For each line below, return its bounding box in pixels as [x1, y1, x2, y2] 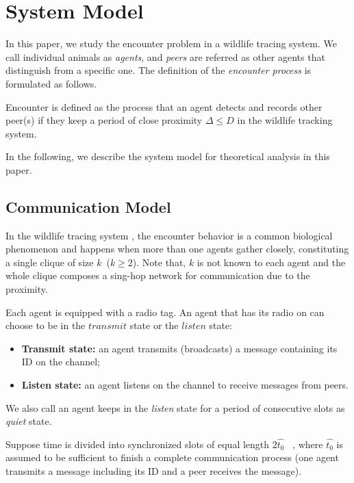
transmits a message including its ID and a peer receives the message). [5, 463, 302, 478]
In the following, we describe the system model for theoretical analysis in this [5, 149, 330, 164]
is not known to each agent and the [197, 254, 346, 269]
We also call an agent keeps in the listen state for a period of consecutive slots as [5, 400, 345, 415]
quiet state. [5, 414, 52, 428]
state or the [129, 318, 179, 332]
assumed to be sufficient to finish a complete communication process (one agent [5, 450, 339, 465]
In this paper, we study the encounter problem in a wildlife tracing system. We [5, 36, 337, 51]
